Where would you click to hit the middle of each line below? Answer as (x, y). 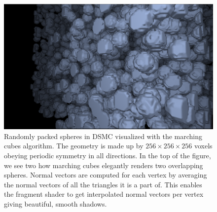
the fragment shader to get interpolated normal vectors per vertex (104, 194)
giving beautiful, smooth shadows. (55, 203)
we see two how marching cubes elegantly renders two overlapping (104, 165)
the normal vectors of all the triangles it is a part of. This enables (103, 184)
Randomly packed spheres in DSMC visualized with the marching (103, 136)
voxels (203, 146)
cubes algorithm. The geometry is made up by (74, 146)
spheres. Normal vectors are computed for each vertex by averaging (106, 175)
